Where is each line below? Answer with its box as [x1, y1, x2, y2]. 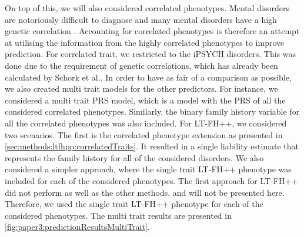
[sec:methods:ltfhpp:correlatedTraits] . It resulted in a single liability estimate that [5, 140, 299, 152]
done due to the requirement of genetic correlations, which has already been [5, 59, 278, 71]
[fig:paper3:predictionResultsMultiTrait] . [5, 221, 150, 233]
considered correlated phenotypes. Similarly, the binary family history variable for [5, 105, 300, 118]
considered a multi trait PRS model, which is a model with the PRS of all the [5, 94, 286, 106]
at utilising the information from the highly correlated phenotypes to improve [5, 36, 285, 48]
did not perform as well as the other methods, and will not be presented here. [5, 186, 285, 198]
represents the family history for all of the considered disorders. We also [5, 151, 264, 163]
